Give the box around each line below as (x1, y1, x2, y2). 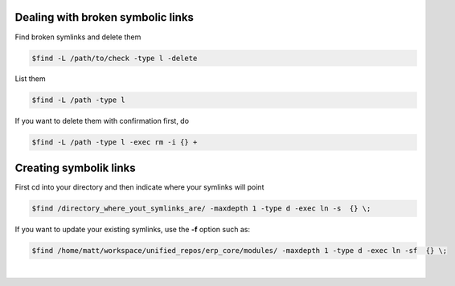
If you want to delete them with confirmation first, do (14, 116, 189, 126)
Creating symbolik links (14, 161, 136, 174)
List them (14, 74, 46, 84)
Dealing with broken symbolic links (14, 10, 195, 24)
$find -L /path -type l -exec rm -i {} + (31, 137, 198, 147)
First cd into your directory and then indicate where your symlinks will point (14, 182, 264, 192)
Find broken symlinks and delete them (14, 32, 141, 42)
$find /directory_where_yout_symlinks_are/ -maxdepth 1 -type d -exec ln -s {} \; (31, 203, 371, 213)
